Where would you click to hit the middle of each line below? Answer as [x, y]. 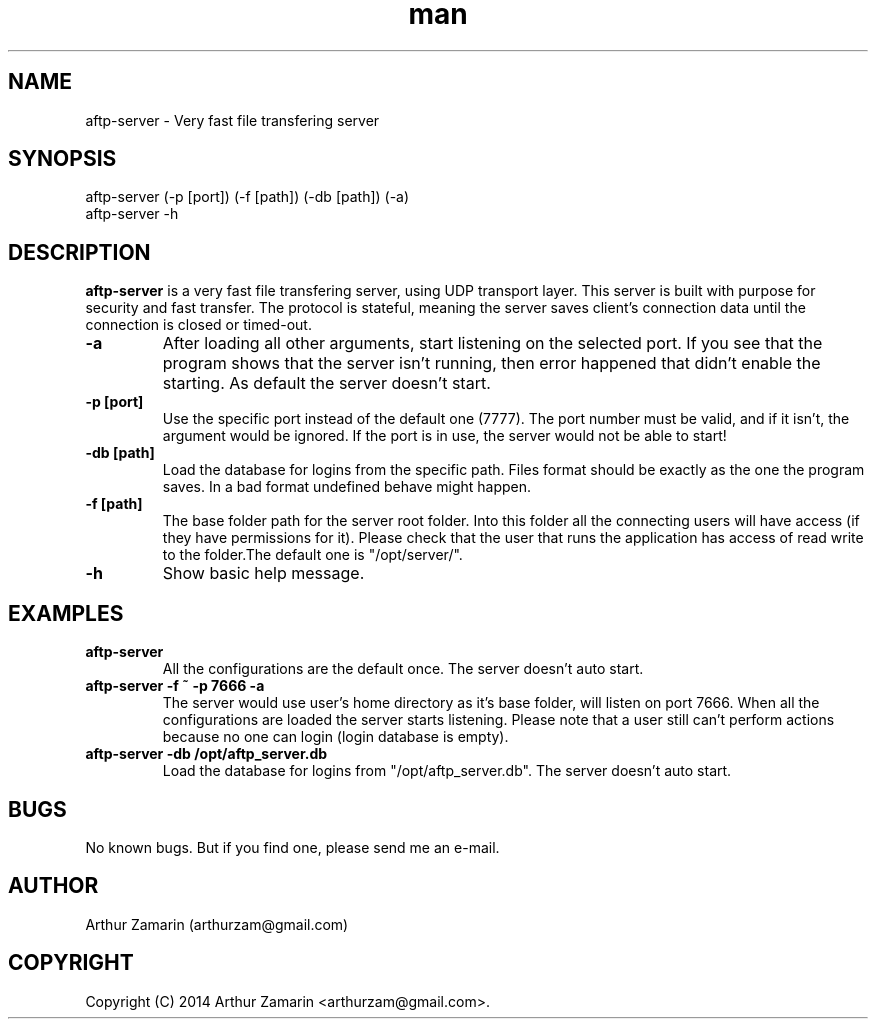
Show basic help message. [263, 573]
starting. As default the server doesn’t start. [326, 383]
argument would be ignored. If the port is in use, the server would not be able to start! [444, 436]
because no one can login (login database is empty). [335, 737]
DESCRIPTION [79, 252]
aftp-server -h [132, 214]
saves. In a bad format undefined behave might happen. [347, 487]
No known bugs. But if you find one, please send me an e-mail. [292, 847]
